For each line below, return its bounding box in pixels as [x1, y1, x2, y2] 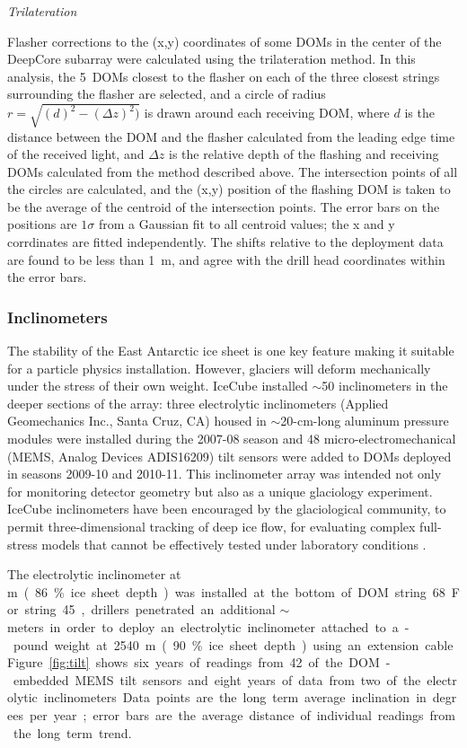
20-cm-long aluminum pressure [280, 411, 449, 430]
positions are [7, 215, 77, 233]
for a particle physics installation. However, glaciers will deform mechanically [7, 358, 431, 377]
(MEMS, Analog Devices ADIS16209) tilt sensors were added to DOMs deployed [7, 446, 452, 465]
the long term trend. [13, 723, 132, 742]
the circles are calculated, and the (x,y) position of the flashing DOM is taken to [7, 180, 451, 198]
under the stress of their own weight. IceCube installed [7, 376, 308, 395]
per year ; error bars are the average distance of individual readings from [29, 705, 455, 724]
